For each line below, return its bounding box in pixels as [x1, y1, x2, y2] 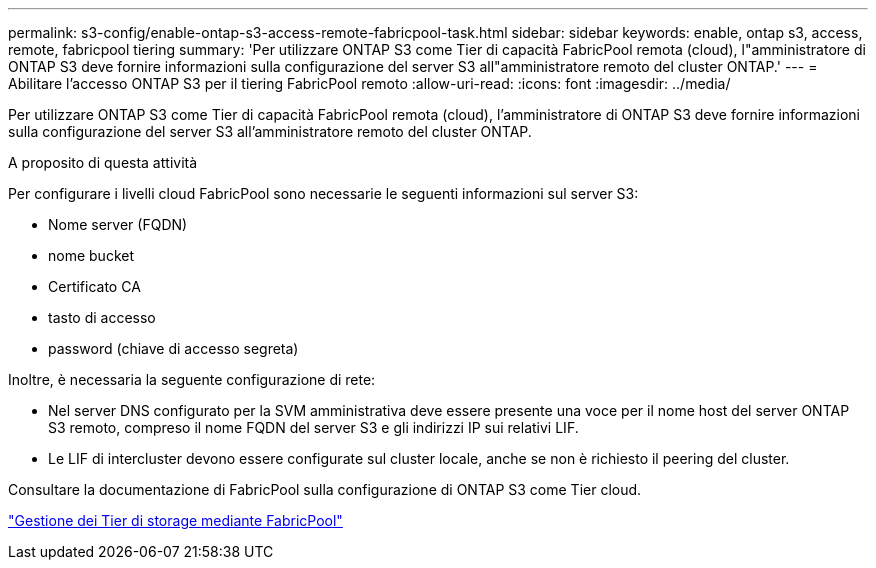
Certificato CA [48, 278, 141, 295]
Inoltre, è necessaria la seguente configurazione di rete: [8, 371, 376, 388]
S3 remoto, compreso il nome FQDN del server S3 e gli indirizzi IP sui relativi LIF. [48, 419, 579, 436]
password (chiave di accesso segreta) [48, 340, 299, 357]
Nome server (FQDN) [48, 216, 188, 233]
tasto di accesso [48, 309, 156, 326]
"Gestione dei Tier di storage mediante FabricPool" [8, 512, 343, 529]
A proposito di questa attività [8, 154, 198, 171]
